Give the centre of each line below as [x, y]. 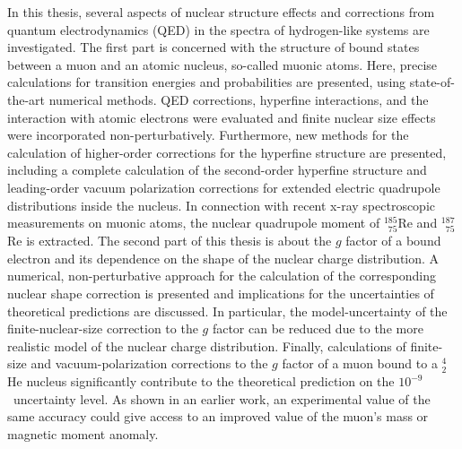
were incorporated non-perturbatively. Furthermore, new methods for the [208, 135]
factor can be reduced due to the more [318, 328]
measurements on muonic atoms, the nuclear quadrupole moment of [194, 223]
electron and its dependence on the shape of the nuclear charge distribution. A [223, 258]
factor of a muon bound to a [360, 363]
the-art [26, 99]
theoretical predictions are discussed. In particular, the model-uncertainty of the [227, 311]
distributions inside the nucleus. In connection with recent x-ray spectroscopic [222, 205]
